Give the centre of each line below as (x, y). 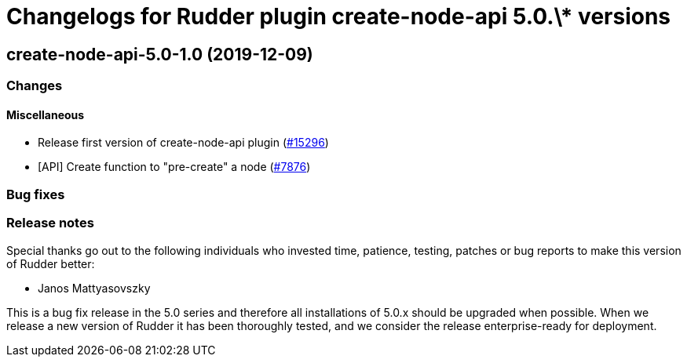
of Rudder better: (51, 263)
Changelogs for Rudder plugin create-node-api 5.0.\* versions (339, 16)
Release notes (50, 223)
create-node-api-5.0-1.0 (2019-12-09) (160, 54)
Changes (35, 86)
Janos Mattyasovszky (94, 288)
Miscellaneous (46, 114)
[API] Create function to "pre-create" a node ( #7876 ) (174, 167)
